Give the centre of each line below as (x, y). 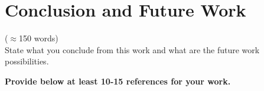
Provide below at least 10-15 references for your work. (118, 81)
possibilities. (27, 61)
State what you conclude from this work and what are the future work (132, 49)
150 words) (39, 38)
